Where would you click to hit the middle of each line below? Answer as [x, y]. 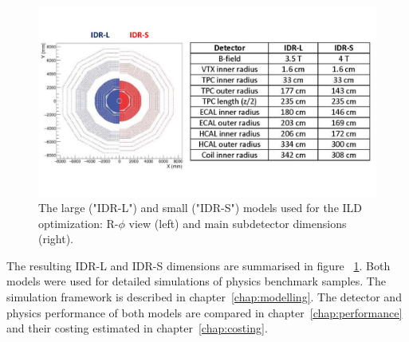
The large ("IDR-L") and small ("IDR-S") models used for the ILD [201, 208]
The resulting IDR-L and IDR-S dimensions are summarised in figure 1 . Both [199, 265]
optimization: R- [79, 223]
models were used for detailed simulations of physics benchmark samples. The [196, 281]
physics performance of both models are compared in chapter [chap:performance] [204, 312]
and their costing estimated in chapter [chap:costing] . [137, 328]
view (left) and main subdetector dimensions [238, 223]
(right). [56, 239]
